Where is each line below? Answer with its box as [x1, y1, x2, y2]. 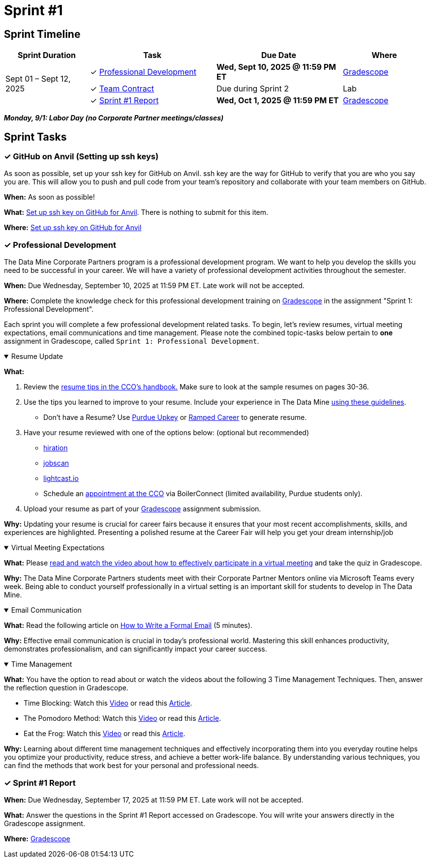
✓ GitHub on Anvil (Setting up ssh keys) [4, 151, 159, 162]
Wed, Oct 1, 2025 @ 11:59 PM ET [216, 95, 339, 106]
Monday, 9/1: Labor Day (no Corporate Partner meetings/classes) [4, 114, 224, 122]
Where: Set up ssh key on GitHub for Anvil [4, 223, 142, 232]
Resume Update [11, 352, 63, 361]
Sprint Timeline [4, 28, 81, 40]
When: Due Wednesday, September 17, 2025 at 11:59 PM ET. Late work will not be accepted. [4, 795, 304, 804]
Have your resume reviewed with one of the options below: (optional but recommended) [24, 428, 309, 437]
